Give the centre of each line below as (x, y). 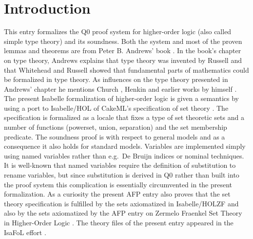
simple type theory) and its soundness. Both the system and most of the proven (123, 41)
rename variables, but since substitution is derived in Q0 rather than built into (122, 175)
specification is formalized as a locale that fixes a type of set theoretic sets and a (124, 117)
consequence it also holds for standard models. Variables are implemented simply (125, 146)
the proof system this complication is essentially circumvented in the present (118, 184)
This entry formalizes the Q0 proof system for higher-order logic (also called (118, 31)
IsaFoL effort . (25, 232)
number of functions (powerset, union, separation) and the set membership (116, 127)
